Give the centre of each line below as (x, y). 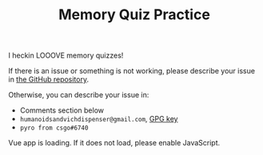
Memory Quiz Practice (134, 15)
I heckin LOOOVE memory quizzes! (66, 56)
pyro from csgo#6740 (54, 128)
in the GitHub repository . (49, 79)
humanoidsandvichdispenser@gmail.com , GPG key (99, 119)
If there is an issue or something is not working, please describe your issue (132, 71)
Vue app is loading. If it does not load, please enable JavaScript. (114, 143)
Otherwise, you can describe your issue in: (79, 95)
